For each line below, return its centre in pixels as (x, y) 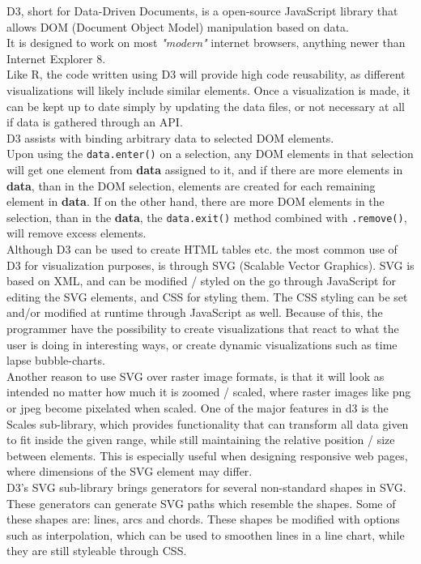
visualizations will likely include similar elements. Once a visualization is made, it (209, 90)
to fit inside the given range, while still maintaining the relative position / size (201, 440)
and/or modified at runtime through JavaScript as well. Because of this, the (195, 312)
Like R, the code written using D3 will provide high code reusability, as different (206, 74)
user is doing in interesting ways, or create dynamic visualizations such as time (202, 344)
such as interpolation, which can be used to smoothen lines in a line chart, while (206, 534)
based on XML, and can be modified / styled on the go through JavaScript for (201, 281)
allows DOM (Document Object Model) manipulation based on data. (178, 26)
